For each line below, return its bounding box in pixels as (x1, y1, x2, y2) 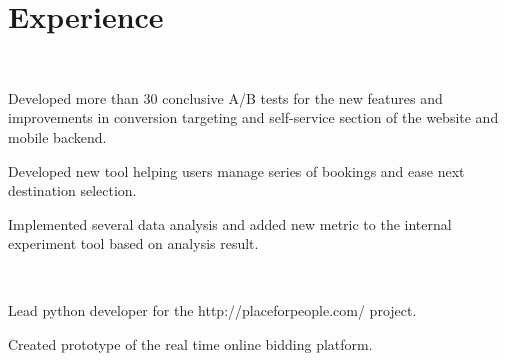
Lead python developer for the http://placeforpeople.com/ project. (8, 300, 417, 321)
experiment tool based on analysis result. (8, 233, 259, 254)
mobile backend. (8, 126, 107, 147)
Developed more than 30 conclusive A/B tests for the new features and (8, 87, 443, 108)
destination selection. (8, 180, 137, 201)
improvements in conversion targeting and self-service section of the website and (8, 107, 499, 128)
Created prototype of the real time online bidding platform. (8, 334, 373, 355)
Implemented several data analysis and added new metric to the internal (8, 213, 452, 234)
